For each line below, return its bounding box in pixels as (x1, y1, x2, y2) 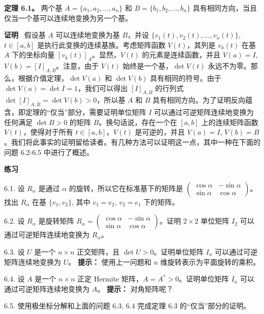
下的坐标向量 (12, 49, 55, 60)
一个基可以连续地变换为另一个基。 (18, 12, 132, 23)
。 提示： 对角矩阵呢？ (97, 283, 173, 294)
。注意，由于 (56, 60, 99, 71)
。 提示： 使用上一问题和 (68, 256, 152, 267)
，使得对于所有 (23, 127, 73, 137)
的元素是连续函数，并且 (142, 49, 221, 60)
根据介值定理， (18, 72, 68, 83)
